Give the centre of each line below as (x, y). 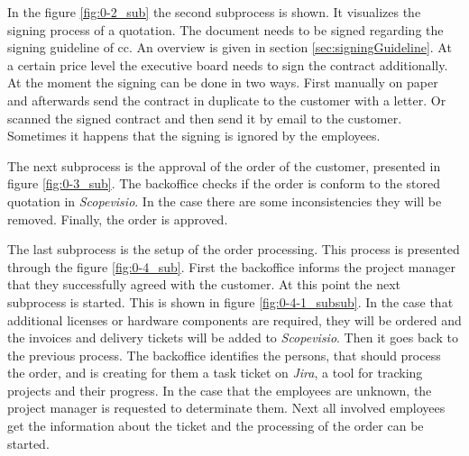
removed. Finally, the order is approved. (118, 219)
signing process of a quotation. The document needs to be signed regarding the (225, 29)
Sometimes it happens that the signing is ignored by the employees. (194, 136)
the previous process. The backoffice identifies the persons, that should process (224, 355)
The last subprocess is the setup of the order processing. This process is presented (234, 249)
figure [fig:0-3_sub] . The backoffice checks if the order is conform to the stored (224, 183)
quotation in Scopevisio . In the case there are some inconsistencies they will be (225, 201)
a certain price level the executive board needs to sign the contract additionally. (228, 64)
